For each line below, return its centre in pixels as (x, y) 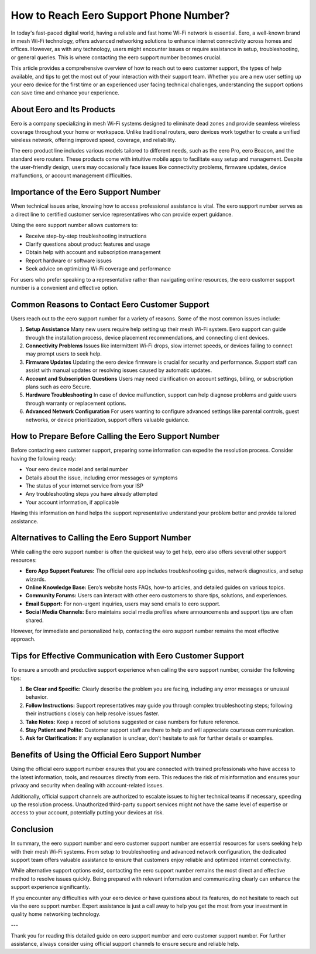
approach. (23, 639)
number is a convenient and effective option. (65, 287)
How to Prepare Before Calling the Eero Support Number (115, 436)
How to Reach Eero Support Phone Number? (121, 15)
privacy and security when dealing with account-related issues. (87, 786)
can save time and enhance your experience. (65, 93)
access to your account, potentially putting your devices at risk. (87, 813)
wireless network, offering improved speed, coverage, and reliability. (94, 140)
